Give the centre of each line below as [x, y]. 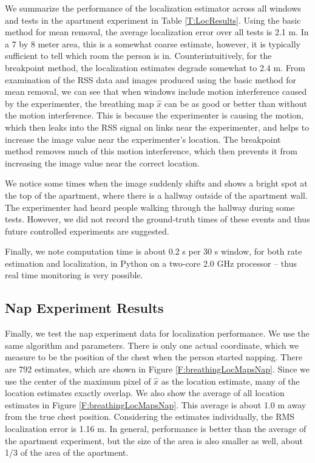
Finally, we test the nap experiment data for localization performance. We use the [157, 333]
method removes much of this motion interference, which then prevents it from [151, 151]
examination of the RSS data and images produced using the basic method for [151, 79]
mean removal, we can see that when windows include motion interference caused [156, 91]
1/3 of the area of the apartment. [67, 452]
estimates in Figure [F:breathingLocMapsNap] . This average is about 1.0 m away [156, 404]
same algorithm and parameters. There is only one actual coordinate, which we [152, 345]
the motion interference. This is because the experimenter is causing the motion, [154, 115]
